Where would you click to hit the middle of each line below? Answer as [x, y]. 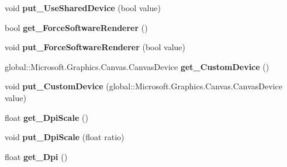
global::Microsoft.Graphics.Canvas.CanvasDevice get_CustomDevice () [137, 66]
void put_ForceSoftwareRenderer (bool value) [95, 47]
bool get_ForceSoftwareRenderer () [76, 27]
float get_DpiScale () [46, 117]
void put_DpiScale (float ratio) [65, 137]
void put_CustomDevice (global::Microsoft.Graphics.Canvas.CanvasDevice [143, 86]
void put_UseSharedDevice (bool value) [83, 8]
